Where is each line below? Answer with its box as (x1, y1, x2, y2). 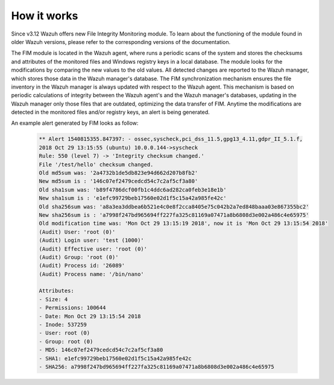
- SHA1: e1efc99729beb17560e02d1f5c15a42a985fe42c (39, 355, 192, 362)
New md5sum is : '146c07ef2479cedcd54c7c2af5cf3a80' (39, 178, 198, 185)
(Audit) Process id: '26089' (39, 262, 125, 269)
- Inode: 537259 (39, 321, 87, 328)
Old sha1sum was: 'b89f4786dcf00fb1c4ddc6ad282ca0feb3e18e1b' (39, 186, 227, 193)
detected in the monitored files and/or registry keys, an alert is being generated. (11, 108, 210, 116)
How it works (11, 9, 78, 22)
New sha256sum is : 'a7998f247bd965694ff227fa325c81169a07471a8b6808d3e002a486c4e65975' (39, 211, 310, 218)
